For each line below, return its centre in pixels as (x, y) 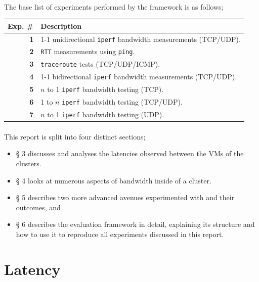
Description (61, 26)
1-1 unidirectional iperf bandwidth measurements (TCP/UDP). (141, 39)
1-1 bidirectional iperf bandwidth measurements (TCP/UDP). (139, 77)
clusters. (29, 163)
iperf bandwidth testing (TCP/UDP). (122, 102)
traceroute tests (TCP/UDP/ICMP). (100, 64)
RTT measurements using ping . (88, 51)
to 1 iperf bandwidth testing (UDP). (106, 114)
